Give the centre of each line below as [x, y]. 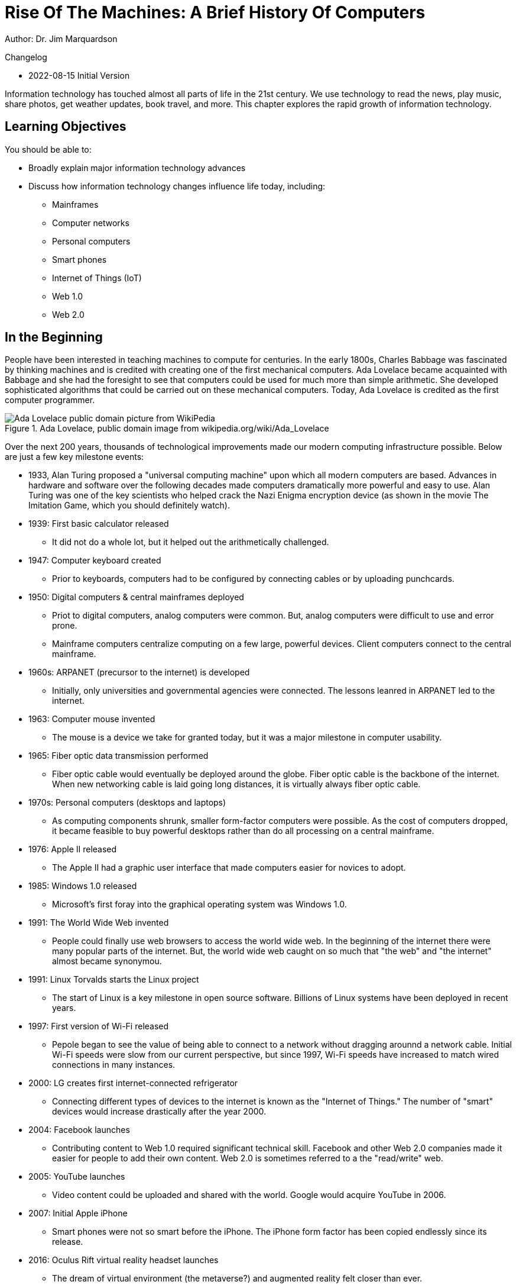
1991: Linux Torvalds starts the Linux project [114, 980]
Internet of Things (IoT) [97, 278]
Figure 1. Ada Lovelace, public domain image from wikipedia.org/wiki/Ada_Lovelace [167, 429]
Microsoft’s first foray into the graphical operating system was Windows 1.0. [199, 904]
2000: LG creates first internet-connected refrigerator [133, 1083]
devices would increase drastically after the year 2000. [159, 1112]
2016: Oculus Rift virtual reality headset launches [124, 1260]
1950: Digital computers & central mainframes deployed [136, 597]
